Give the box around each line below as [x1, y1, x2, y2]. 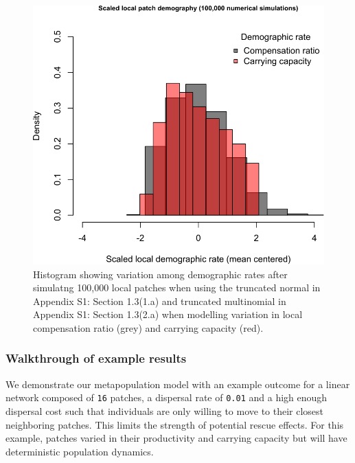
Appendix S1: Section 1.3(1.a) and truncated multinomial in [33, 293, 286, 308]
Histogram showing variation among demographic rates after [33, 267, 288, 281]
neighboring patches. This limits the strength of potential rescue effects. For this [5, 417, 344, 431]
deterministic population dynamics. [5, 444, 154, 458]
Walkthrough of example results [5, 350, 187, 367]
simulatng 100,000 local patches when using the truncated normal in [33, 280, 321, 295]
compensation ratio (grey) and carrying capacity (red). [33, 320, 264, 335]
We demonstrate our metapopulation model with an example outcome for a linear [5, 376, 350, 391]
